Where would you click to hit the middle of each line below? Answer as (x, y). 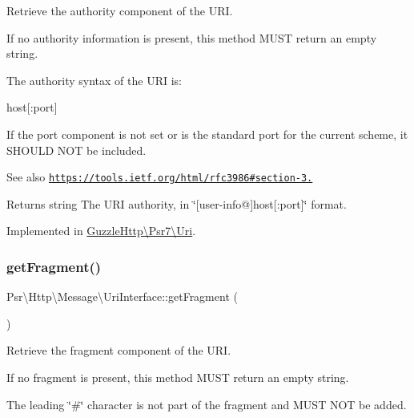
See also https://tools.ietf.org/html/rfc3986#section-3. (160, 177)
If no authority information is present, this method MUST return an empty (192, 37)
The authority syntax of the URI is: (94, 80)
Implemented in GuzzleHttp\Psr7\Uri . (101, 231)
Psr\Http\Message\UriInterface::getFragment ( (122, 296)
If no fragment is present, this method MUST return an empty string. (178, 377)
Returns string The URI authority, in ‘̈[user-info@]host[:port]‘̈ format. (177, 203)
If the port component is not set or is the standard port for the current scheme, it (207, 134)
